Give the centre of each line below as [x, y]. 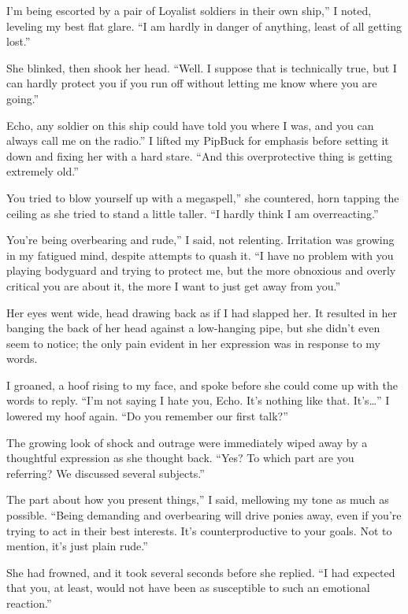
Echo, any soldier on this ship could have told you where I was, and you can [190, 125]
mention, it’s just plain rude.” [77, 546]
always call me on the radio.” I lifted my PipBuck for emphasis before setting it [198, 141]
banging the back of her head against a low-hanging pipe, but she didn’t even [193, 328]
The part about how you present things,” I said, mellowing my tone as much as [198, 499]
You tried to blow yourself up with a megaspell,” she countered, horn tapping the [203, 197]
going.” [23, 98]
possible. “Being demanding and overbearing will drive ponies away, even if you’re [204, 515]
